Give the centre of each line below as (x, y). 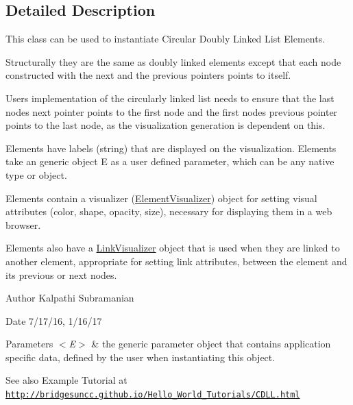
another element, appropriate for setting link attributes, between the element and (176, 261)
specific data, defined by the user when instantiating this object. (141, 357)
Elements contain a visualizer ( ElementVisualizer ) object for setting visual (161, 198)
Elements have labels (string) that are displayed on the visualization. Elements (171, 148)
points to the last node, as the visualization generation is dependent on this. (166, 125)
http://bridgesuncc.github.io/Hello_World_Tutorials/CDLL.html (153, 395)
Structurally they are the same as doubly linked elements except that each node (173, 61)
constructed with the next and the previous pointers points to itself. (148, 75)
